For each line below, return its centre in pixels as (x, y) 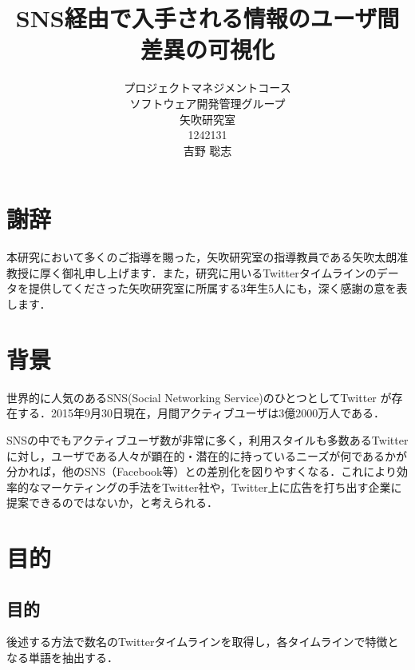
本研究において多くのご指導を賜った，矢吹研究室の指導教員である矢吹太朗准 (207, 257)
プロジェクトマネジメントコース (207, 88)
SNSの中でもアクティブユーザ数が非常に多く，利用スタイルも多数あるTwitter (207, 439)
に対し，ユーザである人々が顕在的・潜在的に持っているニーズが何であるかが (207, 455)
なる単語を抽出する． (62, 658)
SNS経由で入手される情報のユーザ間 (207, 18)
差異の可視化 (207, 49)
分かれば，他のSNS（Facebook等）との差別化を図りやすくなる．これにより (202, 471)
